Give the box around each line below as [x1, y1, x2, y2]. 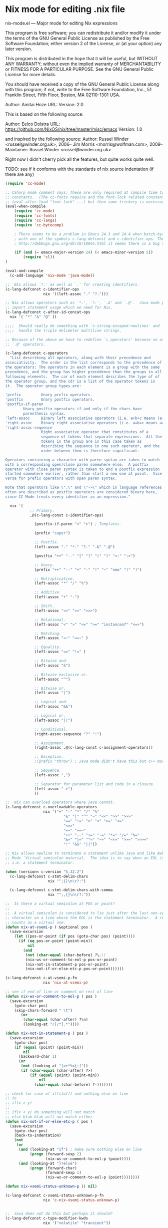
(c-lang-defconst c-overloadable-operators [5, 805, 97, 810]
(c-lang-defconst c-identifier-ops [5, 286, 79, 291]
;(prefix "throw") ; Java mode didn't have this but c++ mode [34, 759, 166, 764]
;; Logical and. [34, 700, 68, 705]
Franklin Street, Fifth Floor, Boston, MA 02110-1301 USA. [5, 92, 120, 98]
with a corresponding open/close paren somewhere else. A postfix [5, 462, 149, 467]
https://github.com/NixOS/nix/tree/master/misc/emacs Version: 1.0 [5, 126, 142, 132]
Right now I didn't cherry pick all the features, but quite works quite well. [5, 156, 154, 162]
